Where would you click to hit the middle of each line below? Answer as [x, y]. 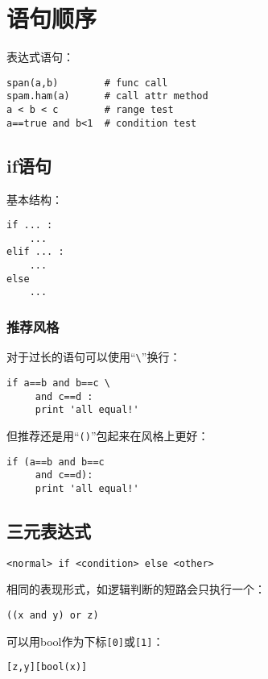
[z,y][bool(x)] [47, 667]
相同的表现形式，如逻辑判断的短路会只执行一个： [136, 589]
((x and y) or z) [53, 615]
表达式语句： [40, 57]
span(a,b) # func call [87, 83]
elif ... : [35, 252]
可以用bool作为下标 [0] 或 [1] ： [85, 641]
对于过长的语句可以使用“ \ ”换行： [94, 357]
